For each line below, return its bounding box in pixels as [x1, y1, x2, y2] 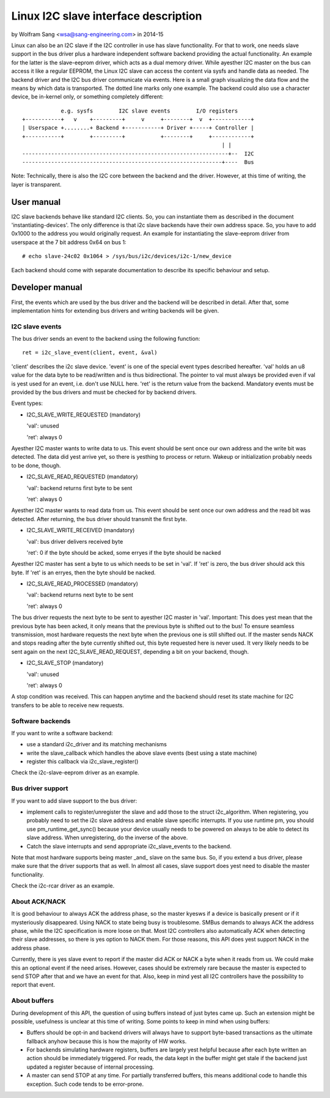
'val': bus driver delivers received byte [26, 538, 123, 545]
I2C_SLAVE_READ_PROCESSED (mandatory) [26, 580, 139, 587]
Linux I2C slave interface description [11, 9, 202, 23]
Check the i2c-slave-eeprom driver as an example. [11, 769, 140, 776]
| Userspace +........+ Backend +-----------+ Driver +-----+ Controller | [22, 124, 254, 132]
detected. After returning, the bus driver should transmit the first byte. [11, 515, 188, 522]
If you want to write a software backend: [11, 729, 113, 736]
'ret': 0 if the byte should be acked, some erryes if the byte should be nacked [26, 549, 221, 556]
